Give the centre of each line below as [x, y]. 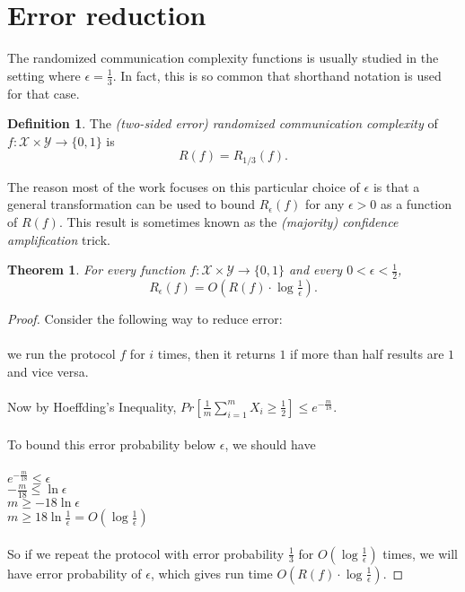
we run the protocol [61, 354]
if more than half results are [367, 354]
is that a [396, 186]
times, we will [420, 553]
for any [325, 204]
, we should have [270, 444]
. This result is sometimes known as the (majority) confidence [228, 221]
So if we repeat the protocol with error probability [146, 553]
